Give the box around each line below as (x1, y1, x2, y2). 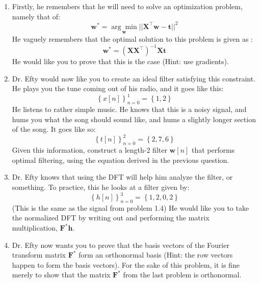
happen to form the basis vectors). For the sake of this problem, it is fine (12, 259, 240, 270)
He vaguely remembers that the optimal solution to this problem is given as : (12, 33, 253, 44)
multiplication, (12, 222, 58, 233)
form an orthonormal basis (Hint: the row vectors (79, 249, 233, 260)
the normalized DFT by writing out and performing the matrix (12, 212, 210, 223)
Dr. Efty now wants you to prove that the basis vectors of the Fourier (12, 239, 229, 250)
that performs (191, 145, 235, 155)
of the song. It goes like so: (12, 124, 96, 134)
